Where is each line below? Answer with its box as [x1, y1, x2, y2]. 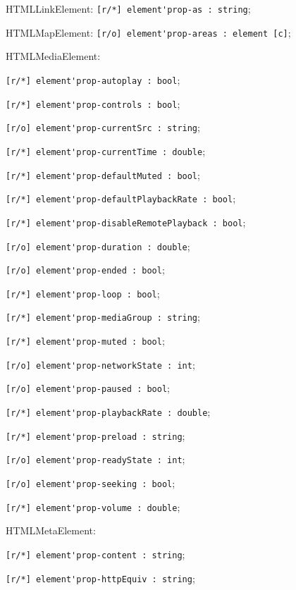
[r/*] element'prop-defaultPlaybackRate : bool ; [6, 191, 236, 206]
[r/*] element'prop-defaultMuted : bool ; [6, 167, 200, 182]
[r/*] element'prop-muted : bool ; [6, 333, 165, 348]
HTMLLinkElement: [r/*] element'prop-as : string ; [6, 1, 251, 16]
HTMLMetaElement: [6, 523, 96, 538]
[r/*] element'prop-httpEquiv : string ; [6, 570, 195, 585]
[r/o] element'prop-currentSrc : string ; [6, 120, 200, 135]
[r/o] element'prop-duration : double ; [6, 238, 190, 253]
